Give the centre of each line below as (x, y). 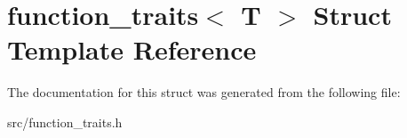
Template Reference (132, 49)
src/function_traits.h (65, 122)
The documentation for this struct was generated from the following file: (204, 92)
